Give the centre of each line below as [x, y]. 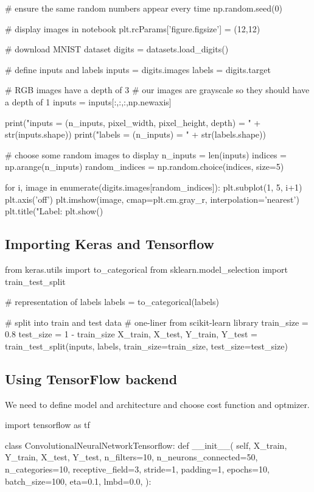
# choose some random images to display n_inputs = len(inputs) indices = [146, 154]
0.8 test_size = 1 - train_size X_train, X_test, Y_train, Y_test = [131, 334]
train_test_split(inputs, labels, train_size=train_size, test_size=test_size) [146, 346]
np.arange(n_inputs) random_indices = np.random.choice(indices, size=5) [145, 167]
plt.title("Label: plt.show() [54, 211]
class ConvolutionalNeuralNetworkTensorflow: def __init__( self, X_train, [146, 445]
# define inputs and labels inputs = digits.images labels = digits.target [138, 69]
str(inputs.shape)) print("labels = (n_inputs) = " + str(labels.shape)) [135, 134]
